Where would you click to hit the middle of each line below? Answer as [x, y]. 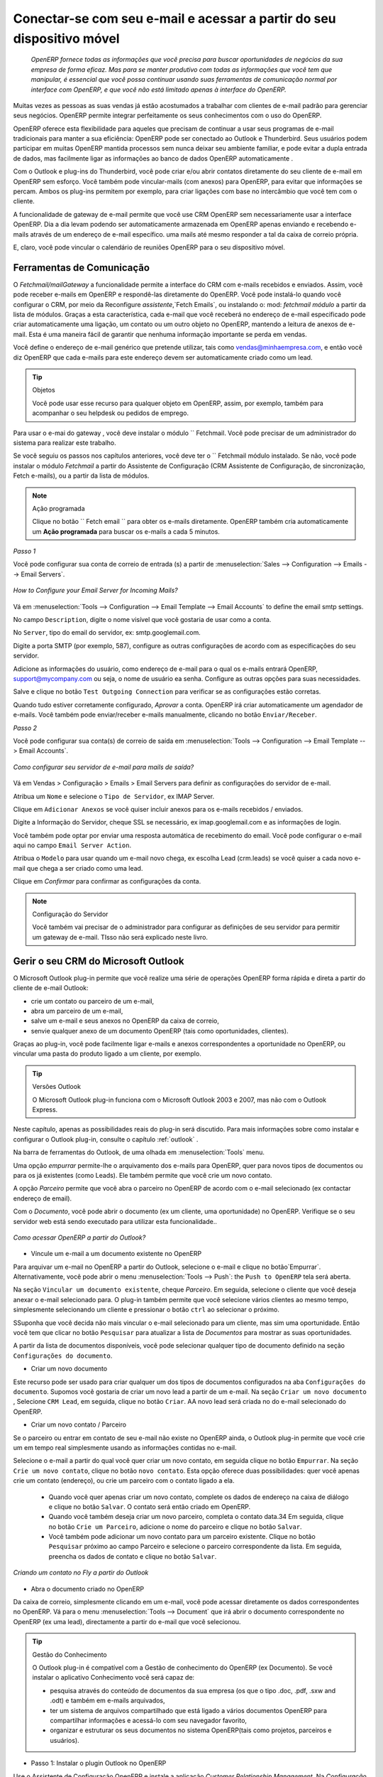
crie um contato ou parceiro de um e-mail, [93, 1001]
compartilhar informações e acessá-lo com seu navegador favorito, [149, 1720]
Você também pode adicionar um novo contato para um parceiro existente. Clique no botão [182, 1537]
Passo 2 [25, 728]
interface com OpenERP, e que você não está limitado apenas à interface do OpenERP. [159, 90]
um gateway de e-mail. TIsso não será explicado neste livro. [120, 937]
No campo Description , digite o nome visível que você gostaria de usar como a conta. [142, 620]
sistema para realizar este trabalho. [65, 442]
